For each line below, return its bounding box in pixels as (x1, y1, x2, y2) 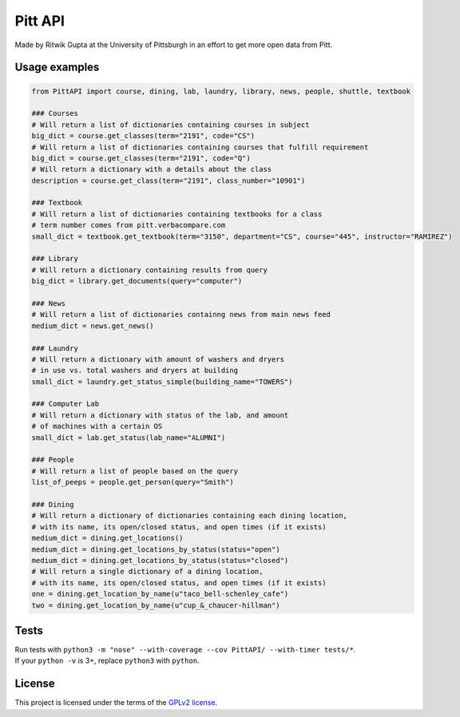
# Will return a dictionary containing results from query (31, 265, 268, 275)
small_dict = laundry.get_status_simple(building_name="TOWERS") (31, 377, 293, 386)
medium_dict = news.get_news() (31, 321, 155, 331)
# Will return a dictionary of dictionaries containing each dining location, (31, 511, 347, 521)
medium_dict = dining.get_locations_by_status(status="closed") (31, 556, 289, 564)
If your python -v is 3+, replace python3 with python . (14, 656, 200, 666)
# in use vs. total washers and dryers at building (31, 366, 239, 375)
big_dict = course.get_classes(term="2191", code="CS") (31, 132, 256, 141)
